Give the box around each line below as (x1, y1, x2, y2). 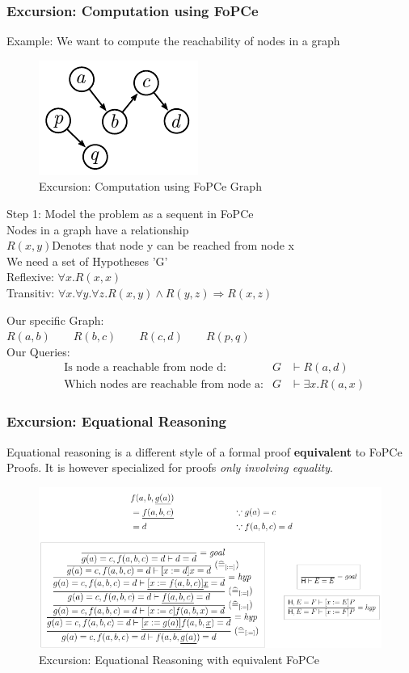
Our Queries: (6, 343, 70, 360)
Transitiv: (6, 284, 55, 301)
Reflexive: (6, 268, 54, 285)
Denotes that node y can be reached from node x (52, 237, 295, 254)
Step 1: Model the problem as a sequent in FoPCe (6, 205, 254, 221)
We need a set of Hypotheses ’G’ (6, 252, 168, 269)
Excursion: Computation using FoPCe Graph (39, 178, 262, 195)
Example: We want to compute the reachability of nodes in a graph (6, 32, 340, 49)
